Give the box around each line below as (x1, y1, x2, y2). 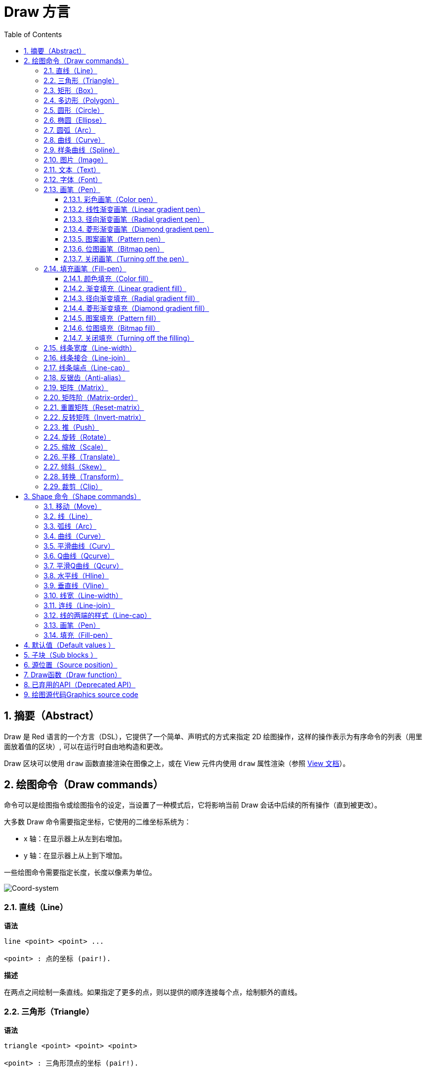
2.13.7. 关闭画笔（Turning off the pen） (63, 254, 189, 263)
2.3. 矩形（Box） (43, 86, 98, 95)
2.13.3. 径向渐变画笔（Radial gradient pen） (63, 214, 204, 223)
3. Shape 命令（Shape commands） (24, 492, 141, 501)
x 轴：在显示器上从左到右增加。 (24, 834, 127, 843)
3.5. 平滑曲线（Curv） (43, 541, 115, 550)
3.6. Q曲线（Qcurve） (43, 551, 115, 560)
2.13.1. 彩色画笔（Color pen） (63, 195, 158, 204)
